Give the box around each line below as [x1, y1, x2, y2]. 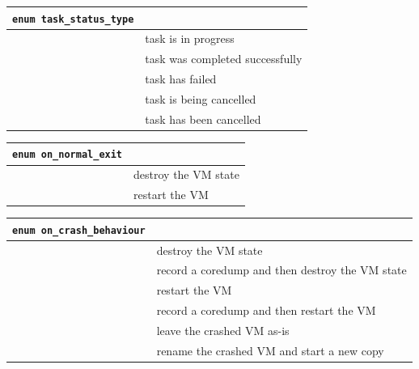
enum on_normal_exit [12, 149, 123, 161]
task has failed [145, 70, 217, 87]
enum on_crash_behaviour [12, 224, 146, 236]
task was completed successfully [145, 50, 303, 67]
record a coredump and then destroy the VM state [156, 261, 407, 278]
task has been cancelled [145, 110, 261, 127]
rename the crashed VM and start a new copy [156, 341, 384, 358]
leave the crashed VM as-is [156, 322, 290, 338]
